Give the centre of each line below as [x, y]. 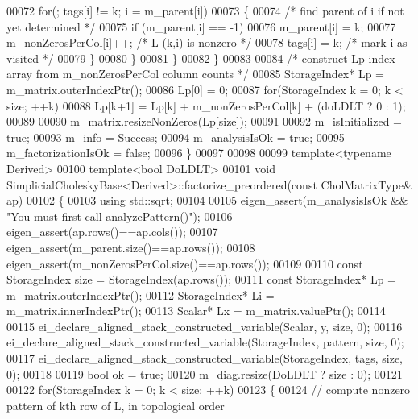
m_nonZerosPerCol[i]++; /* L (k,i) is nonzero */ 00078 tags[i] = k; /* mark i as [207, 42]
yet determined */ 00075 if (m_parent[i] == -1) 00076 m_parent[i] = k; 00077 [201, 26]
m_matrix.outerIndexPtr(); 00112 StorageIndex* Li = [141, 295]
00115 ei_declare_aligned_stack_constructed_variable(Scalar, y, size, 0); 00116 [205, 326]
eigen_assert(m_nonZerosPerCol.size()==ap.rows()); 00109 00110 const [185, 263]
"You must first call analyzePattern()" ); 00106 [120, 216]
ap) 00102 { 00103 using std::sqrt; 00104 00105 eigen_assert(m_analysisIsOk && [207, 200]
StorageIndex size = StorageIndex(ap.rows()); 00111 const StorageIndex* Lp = [201, 279]
